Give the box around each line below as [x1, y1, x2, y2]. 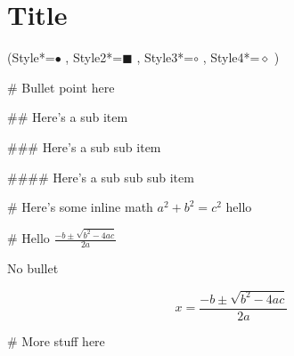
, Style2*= [65, 48, 123, 67]
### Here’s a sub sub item [7, 137, 161, 156]
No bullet [7, 258, 59, 277]
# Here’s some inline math [7, 198, 153, 216]
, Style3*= [136, 48, 194, 67]
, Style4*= [202, 48, 260, 67]
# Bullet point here [7, 77, 115, 96]
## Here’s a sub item [7, 108, 128, 126]
